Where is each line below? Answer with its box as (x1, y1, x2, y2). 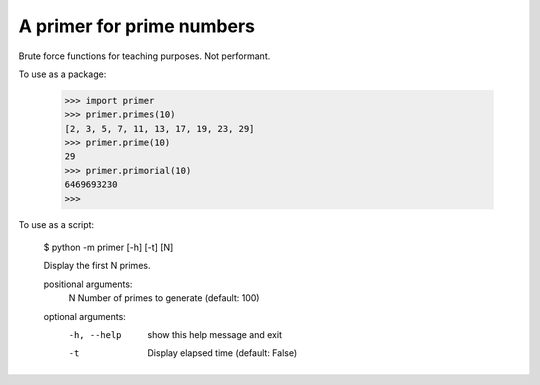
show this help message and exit (147, 328, 282, 340)
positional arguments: (43, 278, 133, 290)
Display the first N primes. (43, 260, 151, 272)
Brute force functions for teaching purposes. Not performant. (18, 50, 271, 62)
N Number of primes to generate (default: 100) (68, 292, 260, 304)
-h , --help (68, 329, 122, 340)
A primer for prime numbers (18, 15, 255, 37)
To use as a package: (18, 68, 107, 80)
